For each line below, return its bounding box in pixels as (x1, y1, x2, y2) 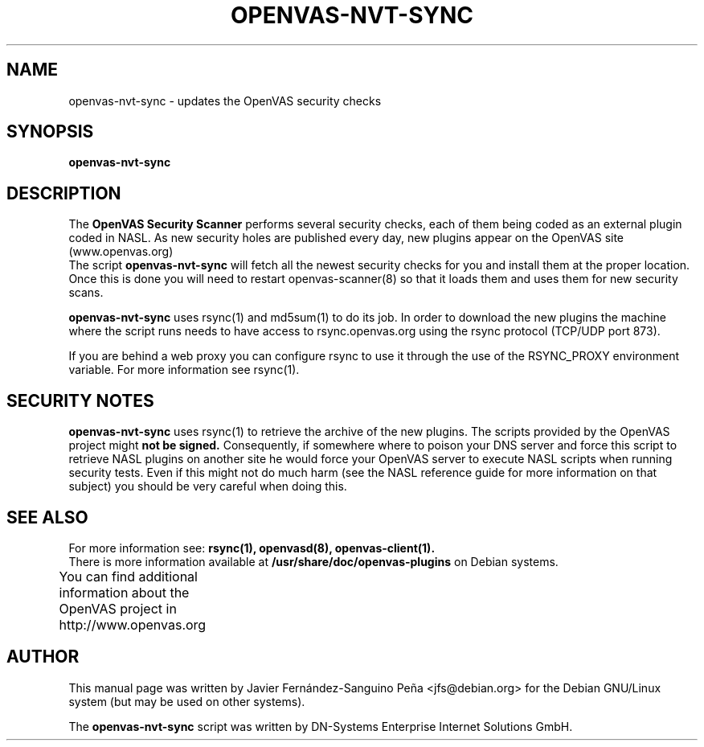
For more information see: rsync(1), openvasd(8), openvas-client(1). (68, 540, 436, 555)
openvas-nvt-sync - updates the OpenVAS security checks (68, 93, 382, 108)
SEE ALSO (6, 507, 88, 527)
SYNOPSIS (6, 121, 94, 142)
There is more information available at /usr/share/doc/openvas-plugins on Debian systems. (68, 554, 559, 568)
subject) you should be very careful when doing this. (68, 479, 347, 494)
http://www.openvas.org (59, 616, 207, 633)
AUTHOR (6, 646, 80, 667)
